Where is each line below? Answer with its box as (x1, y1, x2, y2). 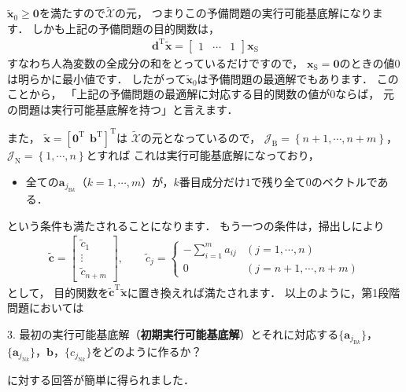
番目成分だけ (179, 173, 245, 189)
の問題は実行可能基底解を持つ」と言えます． (7, 101, 238, 117)
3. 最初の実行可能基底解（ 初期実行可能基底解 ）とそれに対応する (7, 325, 339, 342)
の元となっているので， (140, 129, 261, 145)
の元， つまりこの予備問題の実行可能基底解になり (115, 5, 372, 21)
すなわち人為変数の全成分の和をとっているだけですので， (7, 54, 304, 71)
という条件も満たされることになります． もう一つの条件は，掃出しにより (7, 217, 385, 233)
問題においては (7, 299, 84, 315)
